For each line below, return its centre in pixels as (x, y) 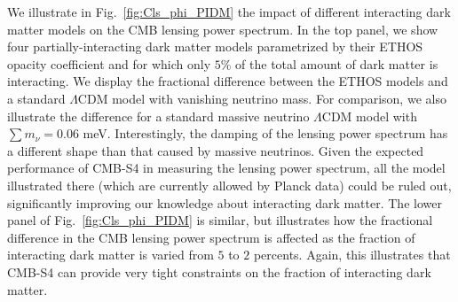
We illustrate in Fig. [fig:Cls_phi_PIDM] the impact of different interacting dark (229, 12)
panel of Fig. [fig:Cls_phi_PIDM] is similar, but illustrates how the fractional (220, 220)
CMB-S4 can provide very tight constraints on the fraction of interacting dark (219, 271)
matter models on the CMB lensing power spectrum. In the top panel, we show (223, 29)
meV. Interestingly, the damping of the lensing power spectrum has (265, 133)
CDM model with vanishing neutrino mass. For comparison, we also (262, 98)
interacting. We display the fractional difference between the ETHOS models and (228, 81)
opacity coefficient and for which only (109, 63)
